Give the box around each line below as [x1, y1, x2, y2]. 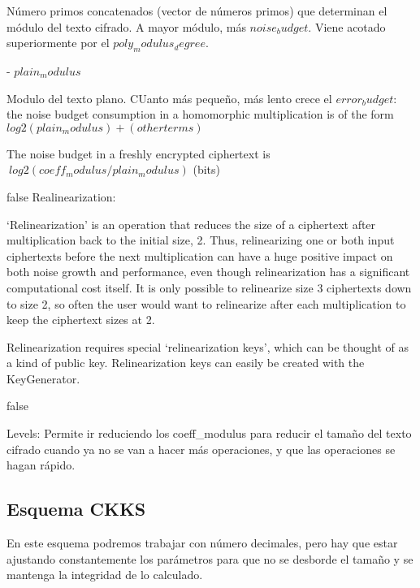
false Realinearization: [6, 188, 116, 205]
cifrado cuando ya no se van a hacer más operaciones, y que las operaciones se [6, 440, 396, 457]
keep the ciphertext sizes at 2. [6, 311, 155, 328]
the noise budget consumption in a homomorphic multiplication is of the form [6, 106, 394, 123]
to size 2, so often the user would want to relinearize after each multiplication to [6, 295, 406, 312]
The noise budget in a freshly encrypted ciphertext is [6, 145, 271, 162]
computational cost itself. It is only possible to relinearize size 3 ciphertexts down [6, 279, 412, 296]
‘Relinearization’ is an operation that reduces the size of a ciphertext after [6, 215, 376, 232]
